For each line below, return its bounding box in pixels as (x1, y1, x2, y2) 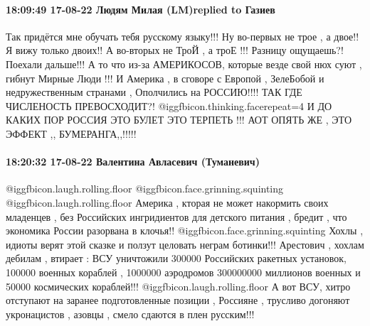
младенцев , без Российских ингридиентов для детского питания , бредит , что (6, 209, 347, 224)
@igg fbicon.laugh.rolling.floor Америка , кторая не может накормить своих (6, 195, 329, 210)
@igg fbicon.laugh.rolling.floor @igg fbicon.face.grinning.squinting (6, 181, 284, 196)
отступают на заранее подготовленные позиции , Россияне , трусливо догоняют (6, 293, 350, 308)
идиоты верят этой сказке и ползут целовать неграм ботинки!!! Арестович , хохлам (6, 237, 364, 251)
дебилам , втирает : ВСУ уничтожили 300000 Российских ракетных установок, (6, 251, 347, 266)
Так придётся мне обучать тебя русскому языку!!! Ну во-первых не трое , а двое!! (6, 28, 359, 43)
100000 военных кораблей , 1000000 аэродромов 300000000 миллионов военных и (6, 264, 361, 279)
